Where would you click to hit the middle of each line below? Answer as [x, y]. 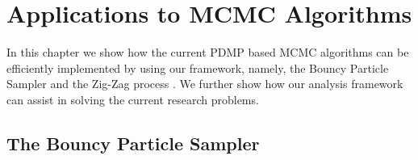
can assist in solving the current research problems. [133, 99]
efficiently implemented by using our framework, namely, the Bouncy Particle [198, 67]
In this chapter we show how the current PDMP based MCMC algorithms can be [208, 52]
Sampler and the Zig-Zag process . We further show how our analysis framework [205, 84]
